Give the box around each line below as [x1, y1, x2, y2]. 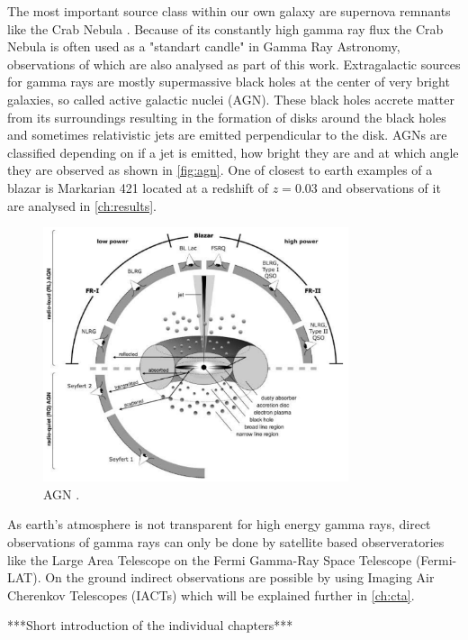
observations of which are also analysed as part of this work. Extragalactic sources [7, 54, 461, 73]
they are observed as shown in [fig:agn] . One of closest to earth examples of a [7, 160, 433, 179]
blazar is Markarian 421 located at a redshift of [7, 178, 269, 197]
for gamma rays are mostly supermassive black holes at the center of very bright [7, 72, 450, 91]
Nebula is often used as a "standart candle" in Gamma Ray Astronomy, [7, 37, 400, 56]
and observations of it [321, 178, 441, 197]
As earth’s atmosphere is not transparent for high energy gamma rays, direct [7, 515, 431, 534]
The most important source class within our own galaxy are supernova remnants [7, 2, 451, 20]
